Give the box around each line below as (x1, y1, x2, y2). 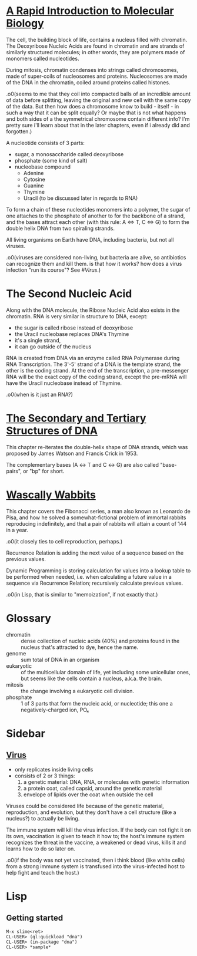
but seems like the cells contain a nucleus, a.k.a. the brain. (21, 675, 163, 682)
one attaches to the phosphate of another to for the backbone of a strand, (6, 212, 185, 219)
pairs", (6, 467, 22, 474)
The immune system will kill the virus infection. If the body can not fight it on (6, 826, 191, 833)
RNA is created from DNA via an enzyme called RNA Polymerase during (6, 354, 180, 361)
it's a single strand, (14, 337, 61, 344)
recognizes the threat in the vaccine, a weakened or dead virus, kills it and (6, 839, 186, 846)
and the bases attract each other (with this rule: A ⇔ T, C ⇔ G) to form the (6, 218, 189, 225)
